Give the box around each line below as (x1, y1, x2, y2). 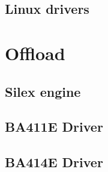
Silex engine (5, 82, 81, 100)
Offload (5, 40, 65, 65)
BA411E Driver (5, 117, 103, 136)
